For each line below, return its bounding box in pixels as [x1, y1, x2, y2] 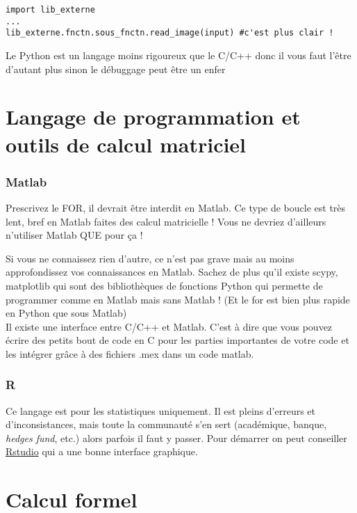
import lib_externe [6, 5, 95, 15]
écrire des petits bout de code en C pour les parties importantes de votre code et [6, 333, 349, 347]
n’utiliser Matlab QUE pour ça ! [6, 228, 143, 242]
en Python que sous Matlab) [6, 306, 127, 320]
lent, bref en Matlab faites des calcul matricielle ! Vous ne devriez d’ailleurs [6, 214, 326, 228]
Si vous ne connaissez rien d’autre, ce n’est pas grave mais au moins [6, 251, 294, 265]
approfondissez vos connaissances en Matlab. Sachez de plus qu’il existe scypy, [6, 265, 338, 279]
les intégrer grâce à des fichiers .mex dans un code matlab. [6, 346, 254, 361]
